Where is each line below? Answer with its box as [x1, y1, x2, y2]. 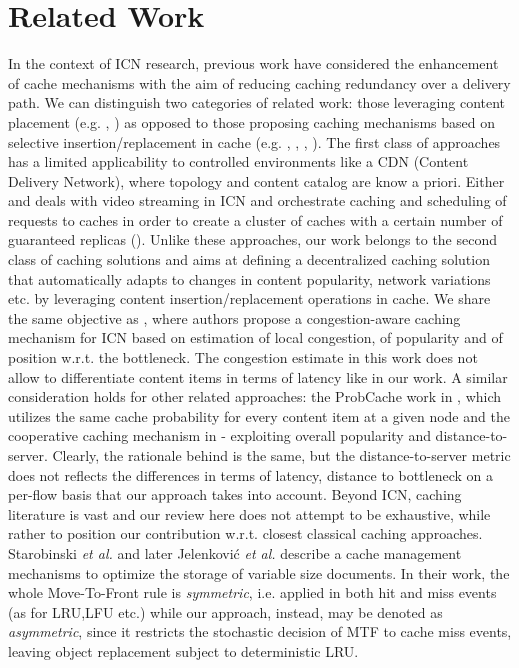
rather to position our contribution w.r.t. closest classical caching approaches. [8, 523, 483, 544]
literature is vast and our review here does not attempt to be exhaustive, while [8, 503, 491, 524]
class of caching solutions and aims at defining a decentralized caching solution [8, 249, 490, 270]
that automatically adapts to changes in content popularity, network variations [8, 268, 491, 289]
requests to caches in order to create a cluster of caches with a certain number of [8, 209, 503, 230]
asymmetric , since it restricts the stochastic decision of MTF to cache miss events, [8, 621, 512, 642]
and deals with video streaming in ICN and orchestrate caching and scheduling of [8, 190, 507, 211]
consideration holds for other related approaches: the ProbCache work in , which [8, 386, 502, 407]
